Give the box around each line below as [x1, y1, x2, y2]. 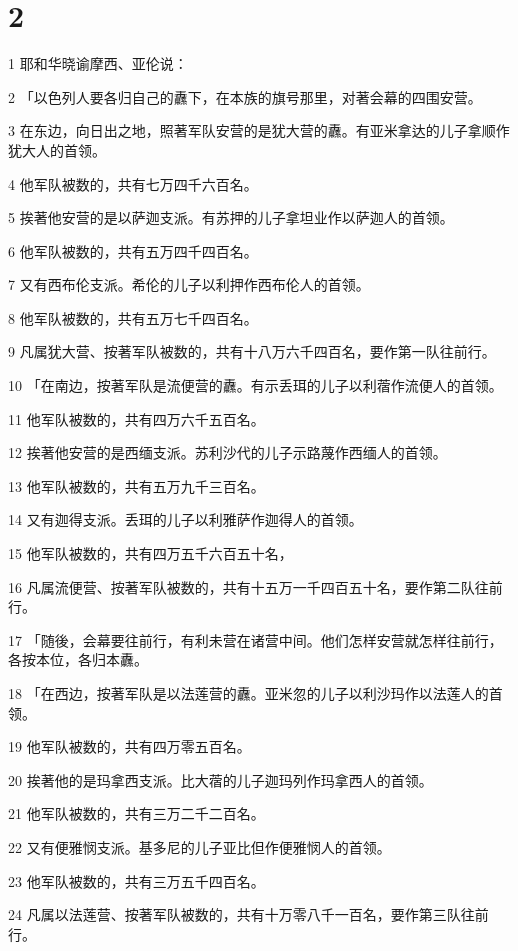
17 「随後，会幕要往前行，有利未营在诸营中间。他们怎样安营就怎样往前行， [8, 629, 503, 650]
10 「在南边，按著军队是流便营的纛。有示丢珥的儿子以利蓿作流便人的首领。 [8, 375, 503, 396]
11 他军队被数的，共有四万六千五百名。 [8, 408, 265, 429]
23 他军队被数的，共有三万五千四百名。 [8, 870, 265, 891]
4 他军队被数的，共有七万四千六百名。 [8, 173, 258, 194]
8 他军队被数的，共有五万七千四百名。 [8, 307, 258, 328]
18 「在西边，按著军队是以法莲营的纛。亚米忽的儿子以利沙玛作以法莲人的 [8, 683, 489, 703]
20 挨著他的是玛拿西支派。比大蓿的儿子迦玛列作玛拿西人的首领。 [8, 769, 433, 790]
